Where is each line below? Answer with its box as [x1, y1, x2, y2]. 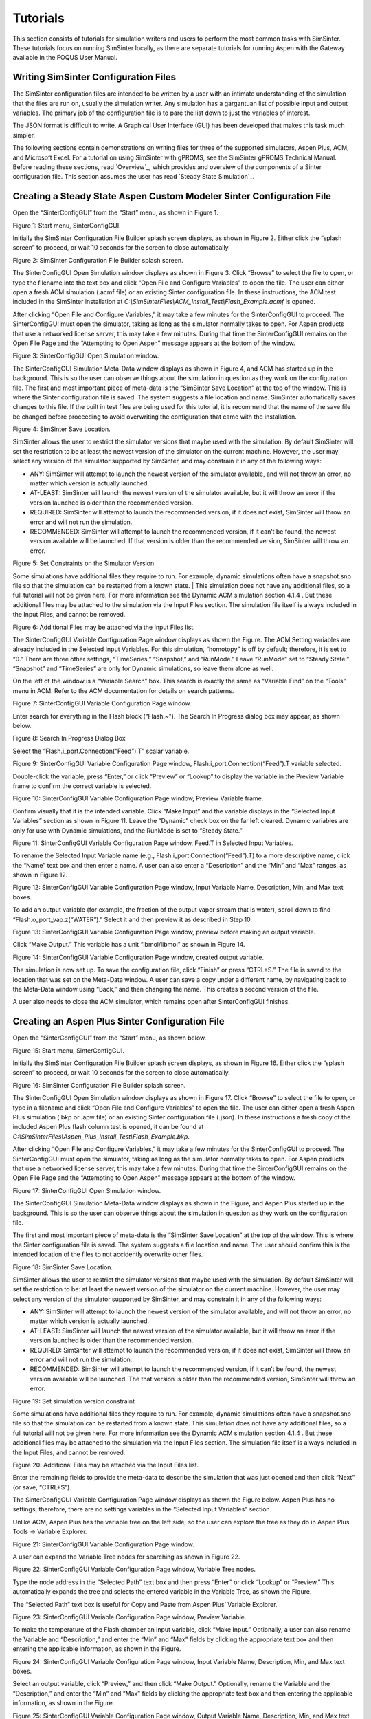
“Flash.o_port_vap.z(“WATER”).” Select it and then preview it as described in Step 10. [12, 915, 252, 923]
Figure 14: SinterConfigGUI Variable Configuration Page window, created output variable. [12, 953, 265, 961]
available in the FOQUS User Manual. [12, 54, 118, 62]
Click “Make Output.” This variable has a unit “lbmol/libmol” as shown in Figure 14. [12, 941, 245, 949]
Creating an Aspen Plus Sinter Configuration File [12, 1016, 225, 1027]
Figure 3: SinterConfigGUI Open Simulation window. [12, 351, 159, 360]
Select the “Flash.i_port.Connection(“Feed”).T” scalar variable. [12, 747, 190, 755]
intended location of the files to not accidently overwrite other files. [12, 1250, 203, 1258]
